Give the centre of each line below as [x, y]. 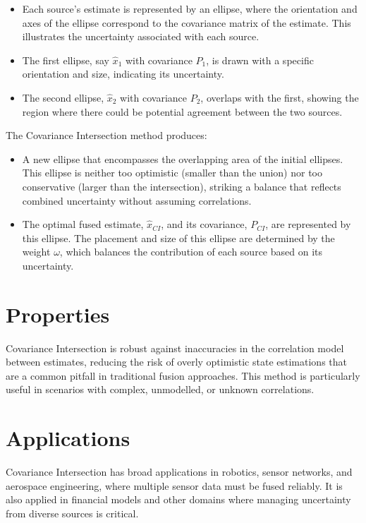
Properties [58, 314]
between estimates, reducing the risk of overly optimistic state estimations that [176, 362]
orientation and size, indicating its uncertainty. [123, 74]
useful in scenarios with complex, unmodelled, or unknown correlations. [160, 389]
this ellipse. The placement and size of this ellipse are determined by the [178, 238]
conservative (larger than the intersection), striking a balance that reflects [182, 186]
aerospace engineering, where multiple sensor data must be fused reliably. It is [174, 485]
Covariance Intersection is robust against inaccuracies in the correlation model [175, 348]
